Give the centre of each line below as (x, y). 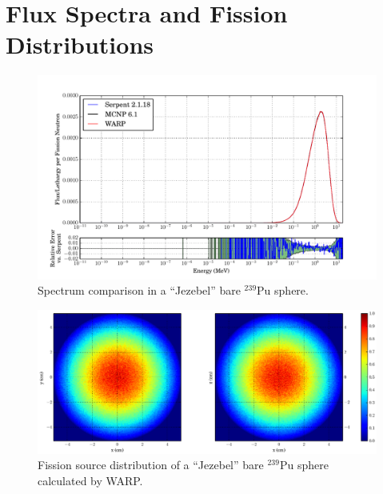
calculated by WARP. (90, 481)
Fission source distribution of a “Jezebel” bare (151, 465)
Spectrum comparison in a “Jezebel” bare (139, 290)
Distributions (80, 44)
